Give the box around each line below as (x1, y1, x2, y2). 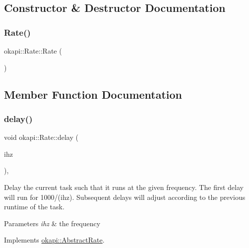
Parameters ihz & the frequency (4, 218, 101, 228)
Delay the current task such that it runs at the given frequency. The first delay (4, 182, 244, 192)
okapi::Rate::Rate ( (4, 46, 62, 56)
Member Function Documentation (4, 86, 183, 102)
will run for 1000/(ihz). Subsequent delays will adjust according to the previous (4, 191, 246, 202)
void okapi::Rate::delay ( (4, 132, 78, 142)
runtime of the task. (4, 201, 64, 212)
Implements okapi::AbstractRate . (4, 235, 105, 245)
